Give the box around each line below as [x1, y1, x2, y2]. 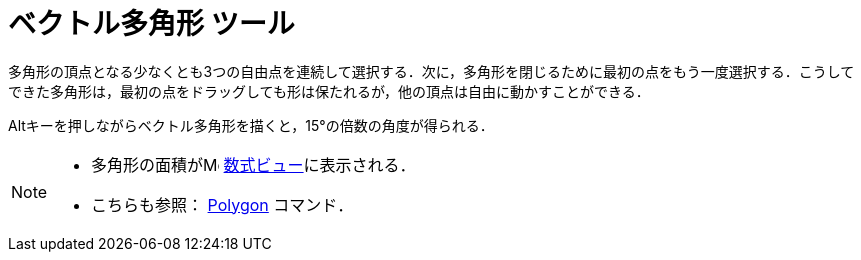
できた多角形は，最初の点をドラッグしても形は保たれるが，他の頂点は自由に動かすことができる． [8, 82, 650, 100]
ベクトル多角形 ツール [8, 7, 295, 41]
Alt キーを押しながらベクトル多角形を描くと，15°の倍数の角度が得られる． [8, 116, 494, 134]
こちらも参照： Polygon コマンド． [91, 194, 354, 215]
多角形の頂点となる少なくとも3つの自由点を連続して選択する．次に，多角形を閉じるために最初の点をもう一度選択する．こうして [8, 62, 855, 80]
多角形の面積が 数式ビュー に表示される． [91, 154, 416, 175]
